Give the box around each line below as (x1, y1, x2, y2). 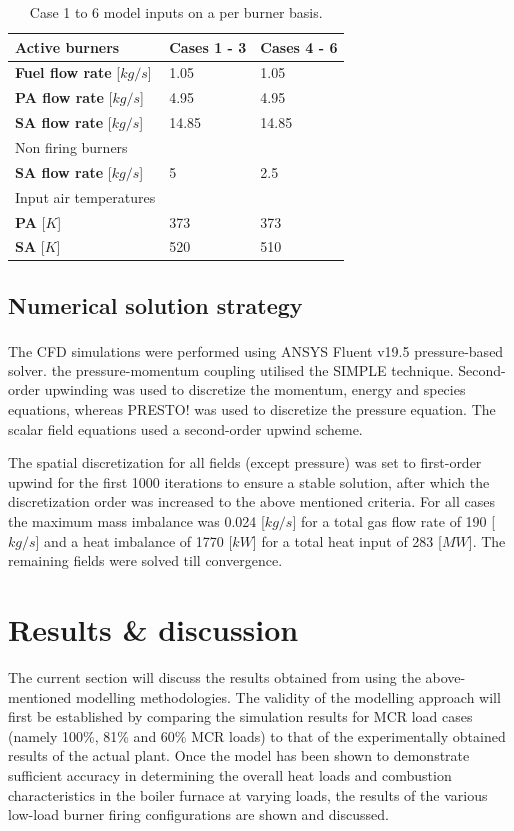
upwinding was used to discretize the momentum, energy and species (44, 379, 466, 400)
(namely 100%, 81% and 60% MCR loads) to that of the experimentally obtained (8, 725, 506, 746)
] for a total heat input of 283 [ (252, 530, 442, 551)
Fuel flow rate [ (15, 62, 121, 83)
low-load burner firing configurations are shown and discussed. (8, 804, 389, 825)
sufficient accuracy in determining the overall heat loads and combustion (8, 764, 452, 785)
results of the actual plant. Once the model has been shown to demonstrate (8, 745, 470, 766)
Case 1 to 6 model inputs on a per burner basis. (29, 2, 323, 22)
